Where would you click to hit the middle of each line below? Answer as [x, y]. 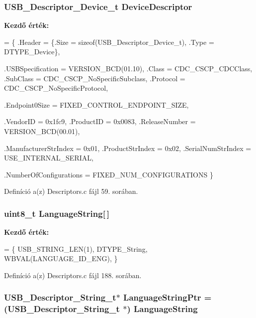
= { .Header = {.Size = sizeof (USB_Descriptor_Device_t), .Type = [109, 42]
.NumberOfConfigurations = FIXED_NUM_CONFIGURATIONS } [109, 174]
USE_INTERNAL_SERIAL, [49, 158]
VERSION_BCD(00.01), [42, 131]
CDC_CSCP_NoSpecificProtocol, [56, 88]
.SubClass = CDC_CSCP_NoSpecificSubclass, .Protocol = [95, 78]
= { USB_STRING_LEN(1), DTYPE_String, [76, 248]
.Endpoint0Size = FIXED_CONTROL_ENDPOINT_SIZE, [96, 104]
